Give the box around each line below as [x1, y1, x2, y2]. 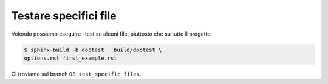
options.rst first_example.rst [24, 54, 118, 62]
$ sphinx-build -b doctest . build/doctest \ [24, 46, 162, 53]
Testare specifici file [11, 9, 117, 22]
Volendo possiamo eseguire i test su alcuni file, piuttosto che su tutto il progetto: [11, 30, 213, 37]
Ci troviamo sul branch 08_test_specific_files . [11, 70, 142, 77]
